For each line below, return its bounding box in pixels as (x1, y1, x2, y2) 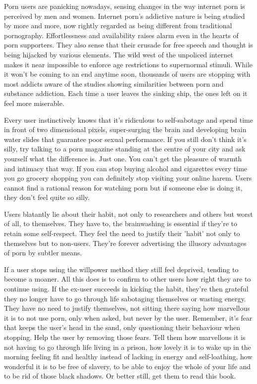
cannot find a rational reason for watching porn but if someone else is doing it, (4, 182, 243, 192)
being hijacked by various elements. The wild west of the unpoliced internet (4, 49, 233, 59)
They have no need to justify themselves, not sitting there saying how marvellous (4, 303, 250, 313)
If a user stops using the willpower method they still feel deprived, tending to (4, 264, 239, 274)
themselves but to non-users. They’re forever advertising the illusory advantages (4, 238, 247, 248)
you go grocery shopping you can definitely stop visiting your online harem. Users (4, 173, 252, 183)
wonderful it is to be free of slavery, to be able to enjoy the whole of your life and (4, 361, 251, 371)
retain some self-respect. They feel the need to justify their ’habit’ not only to (4, 228, 240, 239)
